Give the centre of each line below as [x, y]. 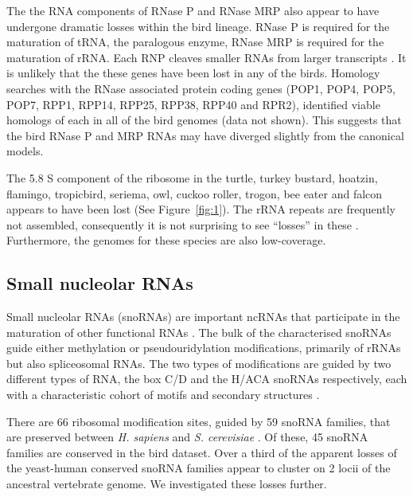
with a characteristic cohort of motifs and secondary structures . [163, 395]
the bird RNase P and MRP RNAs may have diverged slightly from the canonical [205, 135]
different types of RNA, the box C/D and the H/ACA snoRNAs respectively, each [207, 379]
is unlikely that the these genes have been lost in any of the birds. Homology [193, 73]
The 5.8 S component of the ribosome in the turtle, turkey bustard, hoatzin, [192, 177]
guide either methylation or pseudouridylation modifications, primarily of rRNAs [204, 348]
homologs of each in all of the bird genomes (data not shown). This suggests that [204, 120]
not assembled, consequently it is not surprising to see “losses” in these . [183, 224]
